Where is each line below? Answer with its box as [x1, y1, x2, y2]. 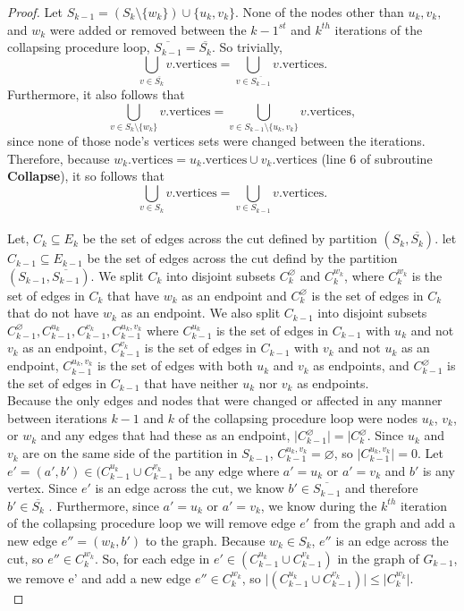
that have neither [144, 373, 239, 392]
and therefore [345, 479, 418, 497]
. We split [90, 266, 144, 284]
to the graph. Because [145, 531, 266, 550]
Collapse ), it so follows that [7, 166, 165, 185]
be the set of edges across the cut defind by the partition [87, 249, 398, 267]
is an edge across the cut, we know [95, 479, 284, 497]
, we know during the [260, 496, 377, 514]
